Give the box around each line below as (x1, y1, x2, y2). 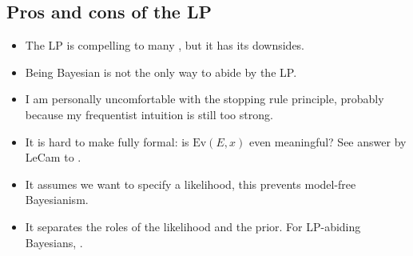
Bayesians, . (25, 234, 83, 250)
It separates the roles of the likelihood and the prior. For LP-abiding (25, 218, 361, 234)
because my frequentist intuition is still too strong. (25, 106, 273, 122)
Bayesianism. (25, 191, 89, 208)
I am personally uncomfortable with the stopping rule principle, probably (25, 90, 384, 107)
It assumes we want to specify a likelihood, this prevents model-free (25, 175, 356, 192)
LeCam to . (25, 149, 81, 166)
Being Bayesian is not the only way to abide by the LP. (25, 63, 297, 80)
